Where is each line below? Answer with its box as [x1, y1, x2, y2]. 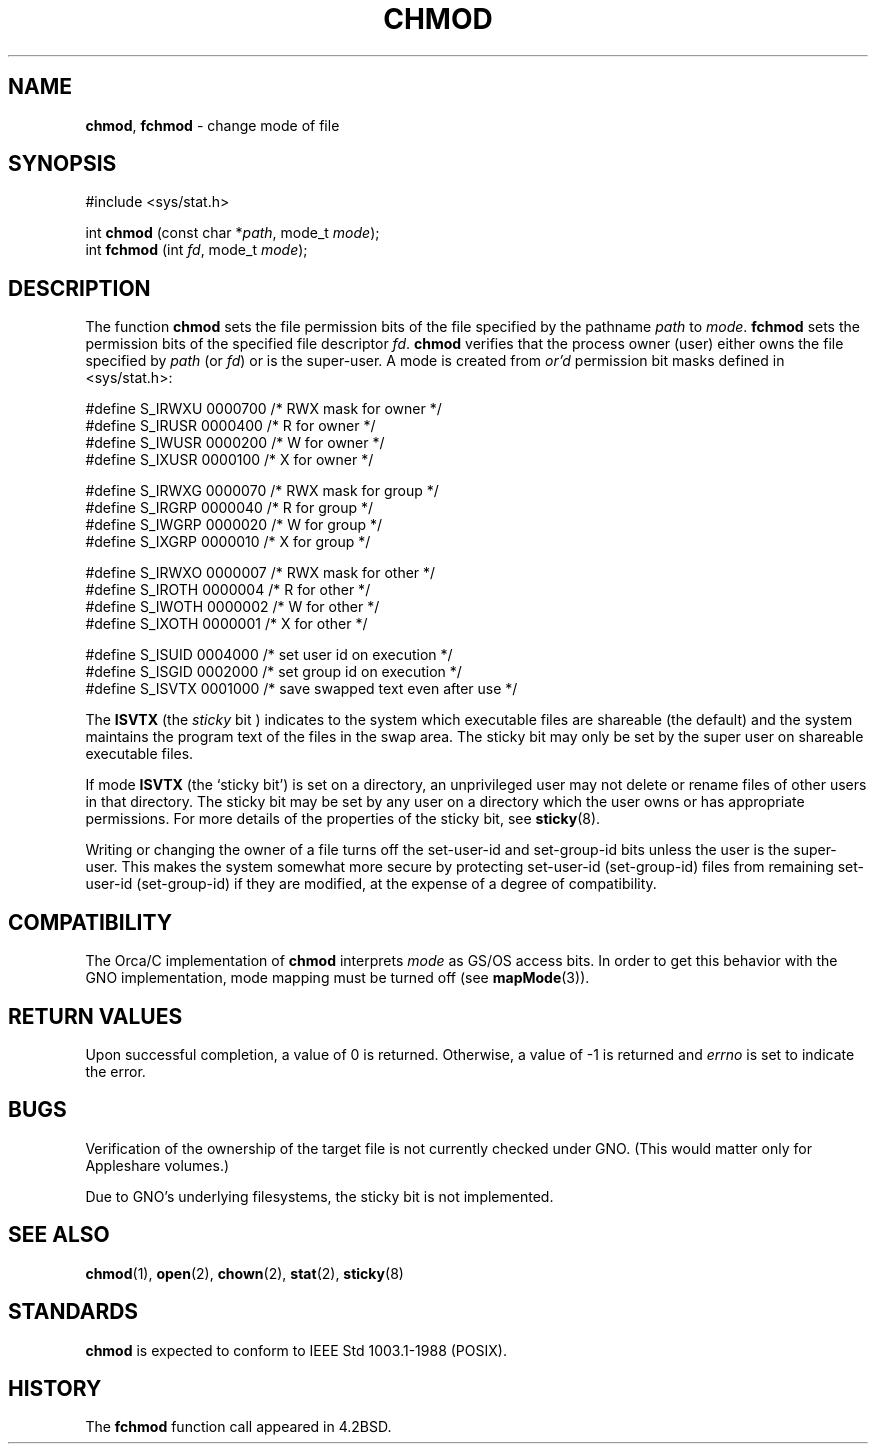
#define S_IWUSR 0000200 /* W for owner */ [85, 434, 385, 452]
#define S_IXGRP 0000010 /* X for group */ [85, 533, 371, 551]
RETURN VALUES [8, 1003, 183, 1029]
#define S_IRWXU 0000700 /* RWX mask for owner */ [85, 400, 442, 418]
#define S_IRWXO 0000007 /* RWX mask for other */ [85, 564, 436, 582]
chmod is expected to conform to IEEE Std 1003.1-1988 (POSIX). [85, 1341, 507, 1359]
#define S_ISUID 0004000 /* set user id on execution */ [85, 646, 453, 664]
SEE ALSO [8, 1222, 110, 1248]
